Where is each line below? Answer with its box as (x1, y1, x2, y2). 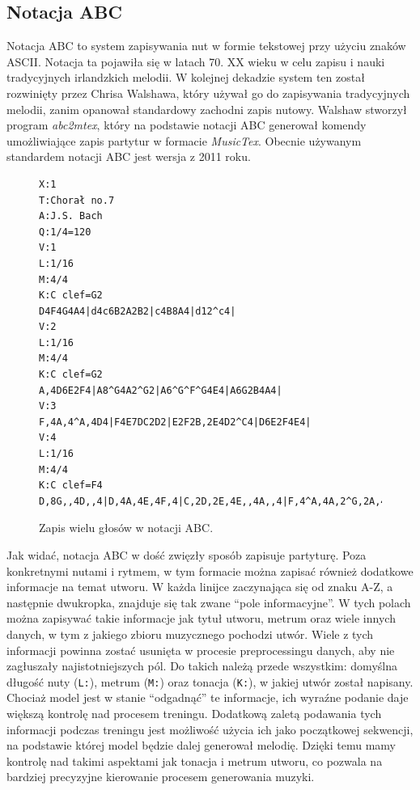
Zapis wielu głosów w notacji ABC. (39, 519, 214, 536)
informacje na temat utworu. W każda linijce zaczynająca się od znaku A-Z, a (6, 578, 393, 595)
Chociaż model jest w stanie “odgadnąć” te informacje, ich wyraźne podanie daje (6, 689, 409, 706)
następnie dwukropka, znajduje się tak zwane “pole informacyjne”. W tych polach (6, 594, 411, 610)
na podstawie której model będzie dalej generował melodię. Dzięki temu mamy (6, 737, 397, 754)
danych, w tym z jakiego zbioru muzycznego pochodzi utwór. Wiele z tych (6, 625, 374, 642)
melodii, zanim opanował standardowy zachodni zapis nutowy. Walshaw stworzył (6, 100, 407, 117)
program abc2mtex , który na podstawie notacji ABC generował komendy (6, 116, 367, 133)
